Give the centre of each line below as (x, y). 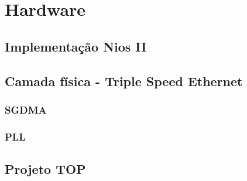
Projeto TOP (45, 169)
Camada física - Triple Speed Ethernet (124, 81)
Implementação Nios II (76, 46)
